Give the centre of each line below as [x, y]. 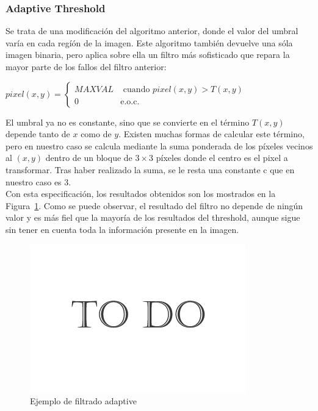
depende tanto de [38, 134]
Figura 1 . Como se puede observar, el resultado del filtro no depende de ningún [154, 205]
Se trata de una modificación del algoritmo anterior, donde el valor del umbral [152, 31]
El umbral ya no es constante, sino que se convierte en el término [128, 122]
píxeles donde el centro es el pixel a [222, 158]
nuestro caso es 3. [38, 181]
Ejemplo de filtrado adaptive [83, 401]
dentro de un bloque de [89, 158]
